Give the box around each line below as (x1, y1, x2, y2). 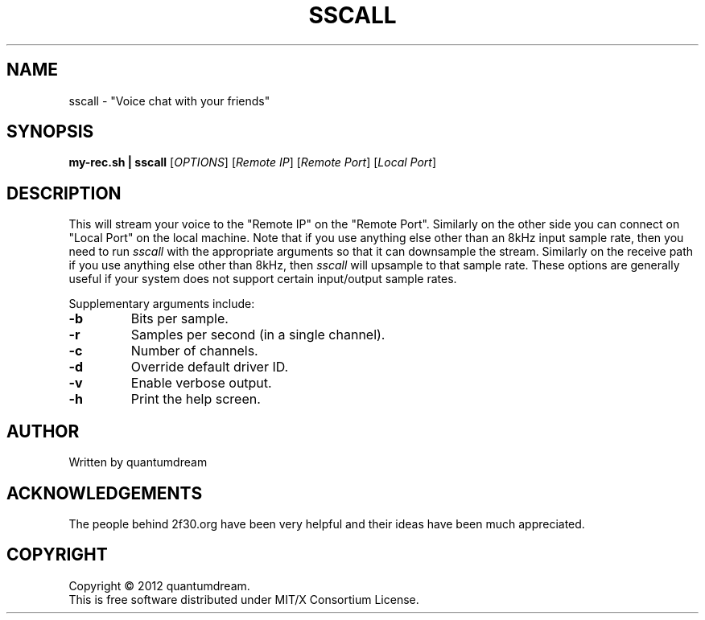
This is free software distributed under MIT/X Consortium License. (68, 592, 419, 606)
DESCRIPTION (6, 183, 122, 203)
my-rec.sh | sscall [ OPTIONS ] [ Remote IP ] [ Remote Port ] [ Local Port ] (68, 155, 437, 170)
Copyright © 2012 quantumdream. (68, 578, 250, 593)
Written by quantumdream (68, 455, 208, 470)
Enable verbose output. (130, 375, 272, 392)
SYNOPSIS (6, 121, 94, 142)
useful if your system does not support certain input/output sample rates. (68, 272, 457, 286)
